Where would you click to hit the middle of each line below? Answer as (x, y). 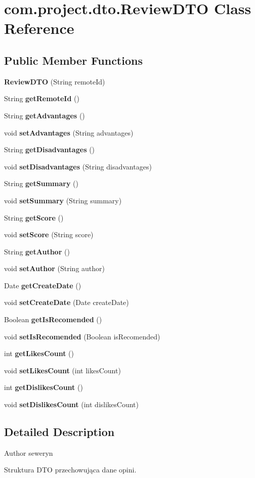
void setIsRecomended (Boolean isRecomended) (82, 336)
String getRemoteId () (42, 98)
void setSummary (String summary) (63, 200)
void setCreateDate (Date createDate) (67, 302)
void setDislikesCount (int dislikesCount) (71, 404)
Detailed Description (59, 432)
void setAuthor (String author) (55, 268)
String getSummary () (41, 183)
